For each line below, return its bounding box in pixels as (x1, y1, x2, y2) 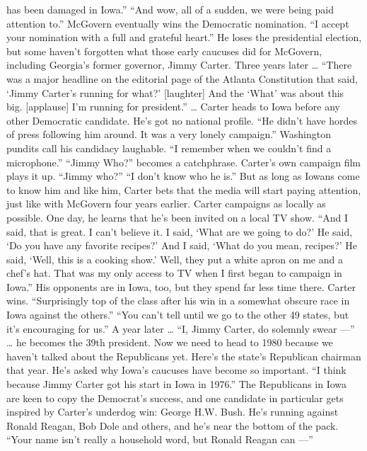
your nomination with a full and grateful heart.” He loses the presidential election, (6, 30, 362, 45)
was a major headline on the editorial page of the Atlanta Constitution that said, (6, 71, 358, 86)
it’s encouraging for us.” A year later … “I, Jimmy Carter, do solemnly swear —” (6, 321, 355, 336)
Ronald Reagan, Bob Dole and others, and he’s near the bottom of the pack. (6, 418, 339, 433)
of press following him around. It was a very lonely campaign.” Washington (6, 127, 331, 142)
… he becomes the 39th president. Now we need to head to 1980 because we (6, 335, 333, 350)
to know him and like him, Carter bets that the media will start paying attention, (6, 182, 361, 197)
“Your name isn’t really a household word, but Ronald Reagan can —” (6, 432, 313, 447)
